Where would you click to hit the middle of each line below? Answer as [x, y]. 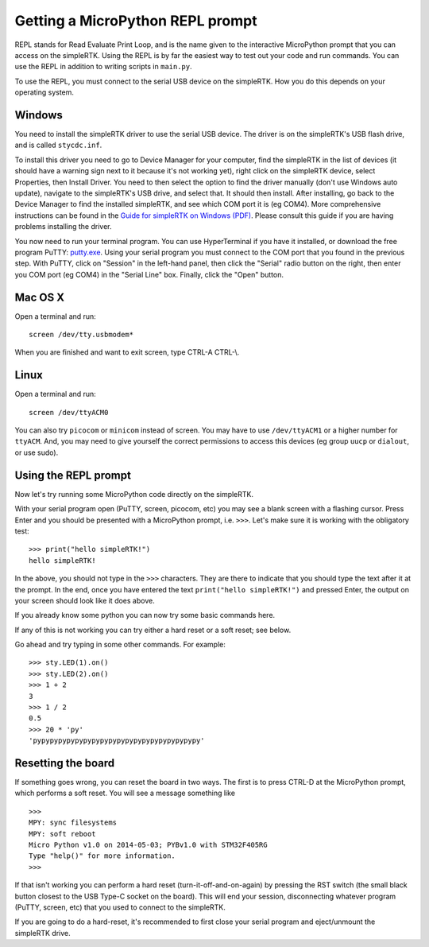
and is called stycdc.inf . [58, 145]
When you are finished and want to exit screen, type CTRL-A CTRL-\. [127, 352]
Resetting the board [65, 763]
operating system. [44, 92]
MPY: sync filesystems [73, 823]
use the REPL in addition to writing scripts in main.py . [103, 67]
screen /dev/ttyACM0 [69, 412]
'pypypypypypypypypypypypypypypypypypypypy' [117, 741]
